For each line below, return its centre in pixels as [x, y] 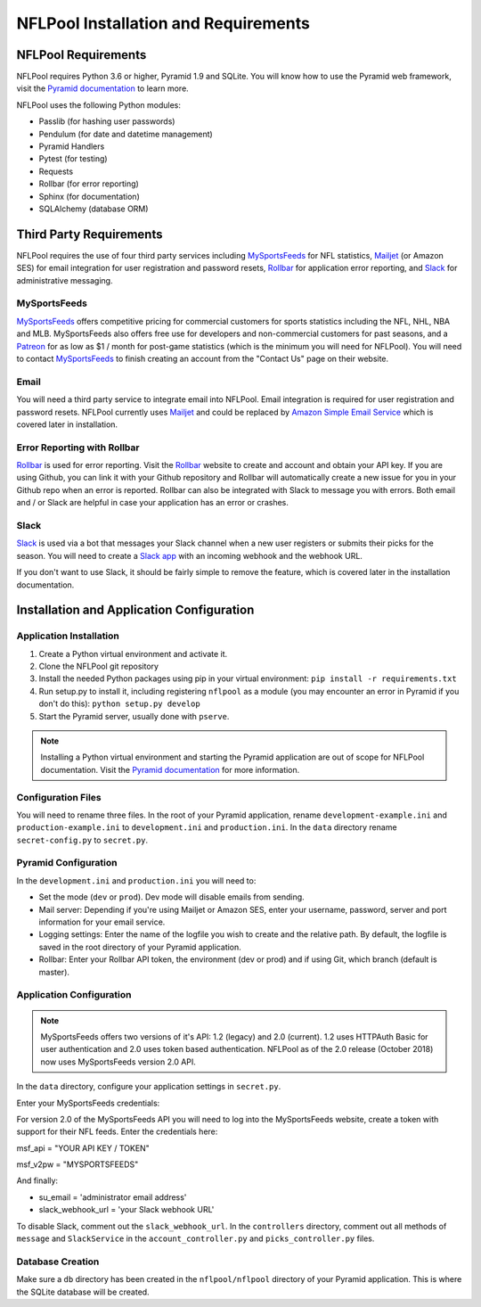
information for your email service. [102, 922]
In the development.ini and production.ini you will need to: [136, 880]
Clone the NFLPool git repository [99, 666]
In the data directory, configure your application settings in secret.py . [149, 1087]
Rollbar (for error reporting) [89, 184]
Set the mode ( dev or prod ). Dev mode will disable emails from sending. [171, 897]
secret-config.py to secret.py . [82, 840]
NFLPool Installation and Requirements [163, 23]
